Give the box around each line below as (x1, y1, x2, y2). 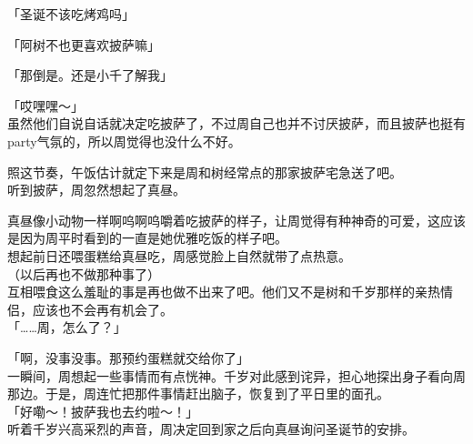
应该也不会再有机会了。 (32, 299, 173, 318)
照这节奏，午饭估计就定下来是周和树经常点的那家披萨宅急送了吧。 (7, 162, 402, 181)
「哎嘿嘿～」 (7, 96, 84, 115)
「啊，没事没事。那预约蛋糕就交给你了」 (7, 348, 249, 367)
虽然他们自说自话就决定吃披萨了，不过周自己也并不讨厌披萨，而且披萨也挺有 (7, 114, 466, 133)
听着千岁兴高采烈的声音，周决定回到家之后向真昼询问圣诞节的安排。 (7, 419, 415, 439)
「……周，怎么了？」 (7, 318, 126, 337)
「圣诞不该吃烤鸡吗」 (7, 5, 135, 23)
